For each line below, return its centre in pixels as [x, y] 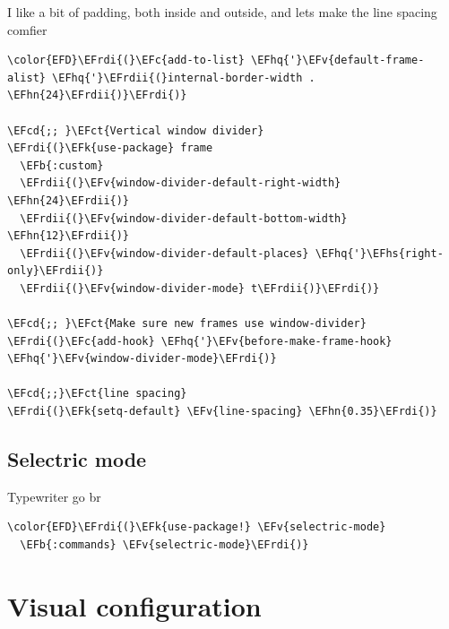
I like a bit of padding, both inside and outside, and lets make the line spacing [222, 12]
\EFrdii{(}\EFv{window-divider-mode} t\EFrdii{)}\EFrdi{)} [200, 288]
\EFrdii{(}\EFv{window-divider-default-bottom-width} [184, 218]
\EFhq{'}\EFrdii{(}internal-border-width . [184, 78]
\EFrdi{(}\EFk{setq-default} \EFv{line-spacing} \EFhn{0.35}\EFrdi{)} [222, 412]
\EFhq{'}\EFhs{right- [379, 253]
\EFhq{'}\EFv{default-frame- [338, 60]
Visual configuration [134, 605]
